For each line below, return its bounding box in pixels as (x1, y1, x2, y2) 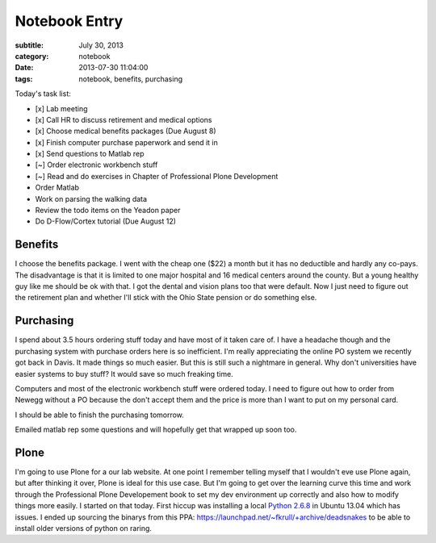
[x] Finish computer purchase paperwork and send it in (35, 137, 218, 147)
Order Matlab (35, 182, 80, 193)
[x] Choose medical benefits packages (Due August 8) (35, 126, 217, 136)
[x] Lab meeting (35, 103, 88, 113)
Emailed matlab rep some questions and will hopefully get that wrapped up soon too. (15, 424, 297, 435)
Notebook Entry (15, 12, 124, 30)
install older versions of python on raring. (15, 523, 153, 533)
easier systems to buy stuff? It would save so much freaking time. (15, 369, 233, 378)
